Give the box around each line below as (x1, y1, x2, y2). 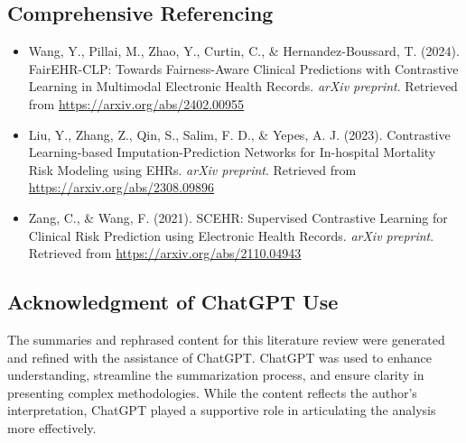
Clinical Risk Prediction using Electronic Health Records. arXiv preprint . (28, 226, 434, 245)
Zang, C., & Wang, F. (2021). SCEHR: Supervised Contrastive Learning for (28, 208, 448, 226)
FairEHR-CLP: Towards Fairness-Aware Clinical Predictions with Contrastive (28, 59, 459, 78)
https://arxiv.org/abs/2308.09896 (28, 178, 215, 197)
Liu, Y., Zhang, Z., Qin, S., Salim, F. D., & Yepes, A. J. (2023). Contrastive (28, 125, 451, 143)
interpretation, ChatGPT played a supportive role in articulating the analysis (7, 401, 436, 420)
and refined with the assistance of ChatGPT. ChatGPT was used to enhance (7, 347, 432, 366)
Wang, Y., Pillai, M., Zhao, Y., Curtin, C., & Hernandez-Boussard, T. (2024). (28, 42, 460, 60)
